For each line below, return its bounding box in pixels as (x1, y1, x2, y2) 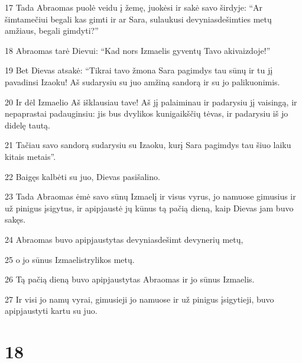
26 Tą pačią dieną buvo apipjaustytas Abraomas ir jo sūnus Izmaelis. (5, 273, 255, 285)
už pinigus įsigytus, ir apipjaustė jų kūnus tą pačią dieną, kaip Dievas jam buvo (5, 201, 294, 214)
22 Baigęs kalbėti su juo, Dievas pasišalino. (5, 170, 160, 182)
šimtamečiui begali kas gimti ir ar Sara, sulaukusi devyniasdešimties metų (5, 12, 272, 25)
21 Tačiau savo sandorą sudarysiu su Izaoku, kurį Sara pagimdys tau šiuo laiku (5, 139, 291, 151)
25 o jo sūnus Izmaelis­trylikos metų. (5, 253, 135, 265)
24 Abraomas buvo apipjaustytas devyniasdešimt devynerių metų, (5, 233, 243, 245)
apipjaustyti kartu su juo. (5, 304, 98, 317)
